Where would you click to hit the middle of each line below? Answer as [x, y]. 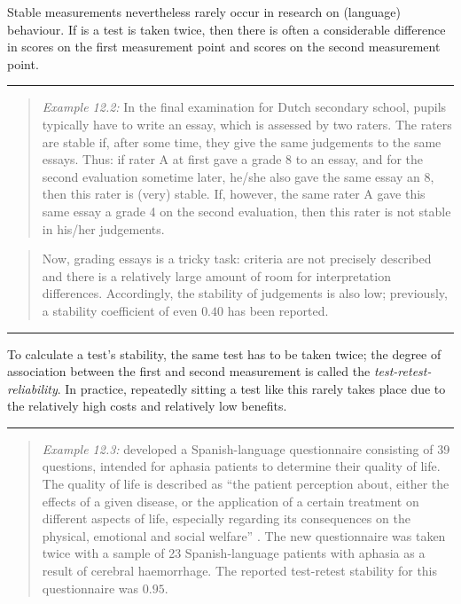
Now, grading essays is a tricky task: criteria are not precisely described [237, 259]
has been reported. [278, 310]
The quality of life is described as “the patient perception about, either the [246, 484]
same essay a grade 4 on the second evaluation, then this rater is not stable [246, 211]
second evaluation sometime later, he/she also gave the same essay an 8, [238, 176]
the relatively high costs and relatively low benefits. [147, 406]
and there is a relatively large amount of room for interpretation [216, 275]
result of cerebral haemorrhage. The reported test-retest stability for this [240, 571]
